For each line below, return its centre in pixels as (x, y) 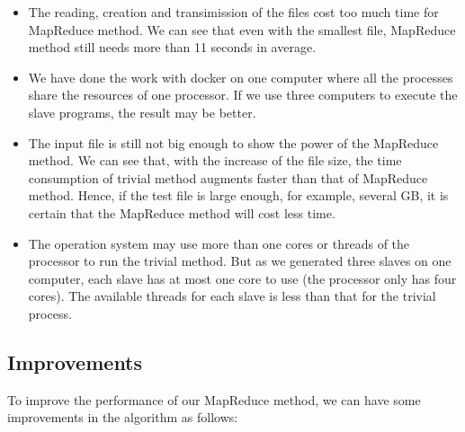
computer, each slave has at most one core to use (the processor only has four (242, 278)
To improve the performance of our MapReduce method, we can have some (214, 399)
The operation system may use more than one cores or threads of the (219, 243)
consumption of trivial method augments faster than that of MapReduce (228, 177)
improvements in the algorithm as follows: (123, 417)
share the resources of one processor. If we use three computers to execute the (243, 95)
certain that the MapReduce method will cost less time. (182, 212)
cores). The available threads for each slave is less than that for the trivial (232, 296)
